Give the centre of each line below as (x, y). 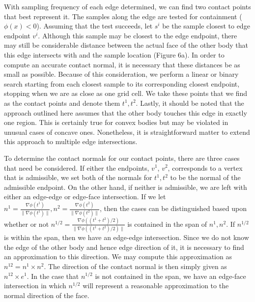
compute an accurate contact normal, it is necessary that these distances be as (122, 64)
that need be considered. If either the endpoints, (77, 167)
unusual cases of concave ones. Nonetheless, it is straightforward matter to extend (127, 132)
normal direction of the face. (47, 295)
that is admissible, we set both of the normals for (78, 177)
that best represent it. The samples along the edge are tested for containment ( (123, 16)
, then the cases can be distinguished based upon (173, 208)
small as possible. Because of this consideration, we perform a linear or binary (121, 74)
